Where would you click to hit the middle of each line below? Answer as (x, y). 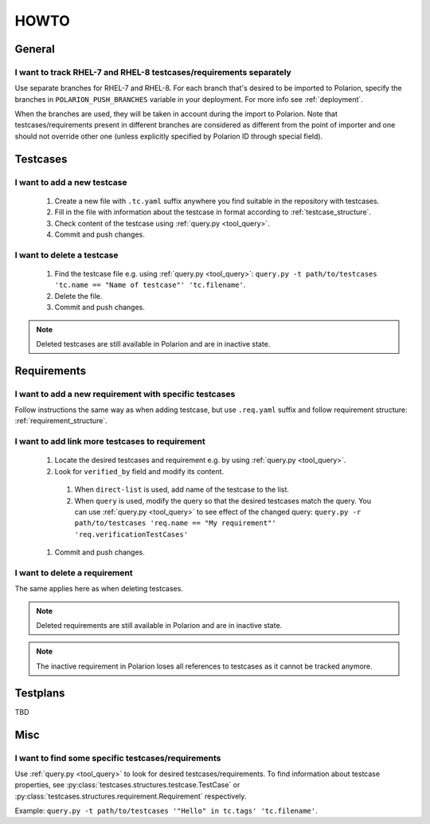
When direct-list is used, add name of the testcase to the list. (182, 489)
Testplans (40, 693)
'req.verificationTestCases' (131, 534)
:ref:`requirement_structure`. (61, 421)
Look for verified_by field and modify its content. (139, 471)
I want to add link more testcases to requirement (110, 441)
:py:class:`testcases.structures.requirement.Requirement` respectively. (131, 796)
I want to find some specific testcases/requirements (118, 758)
